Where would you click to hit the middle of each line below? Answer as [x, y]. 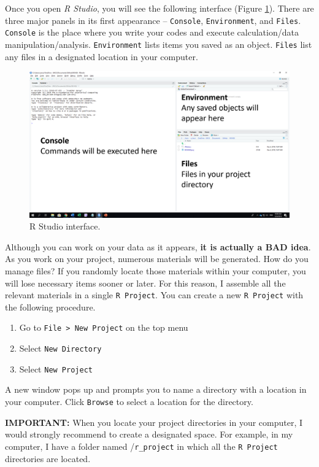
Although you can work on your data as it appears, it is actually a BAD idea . [158, 246]
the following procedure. [50, 307]
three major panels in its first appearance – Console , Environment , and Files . [153, 20]
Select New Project [56, 369]
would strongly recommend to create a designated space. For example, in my [149, 434]
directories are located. [48, 458]
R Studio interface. [65, 226]
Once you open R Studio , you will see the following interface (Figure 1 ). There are [159, 8]
